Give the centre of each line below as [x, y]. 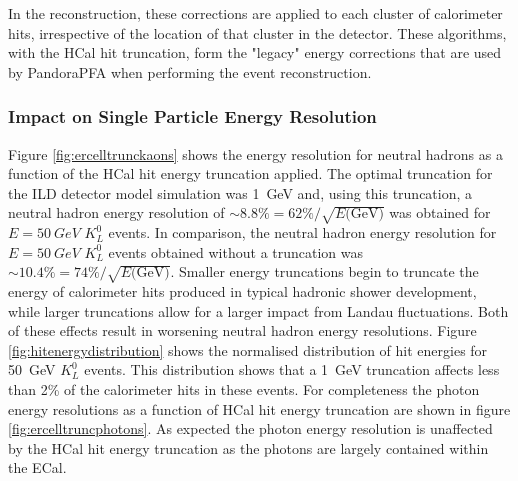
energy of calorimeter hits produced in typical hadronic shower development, [242, 291]
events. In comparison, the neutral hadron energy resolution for [302, 232]
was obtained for [440, 212]
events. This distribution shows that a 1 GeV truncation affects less [292, 369]
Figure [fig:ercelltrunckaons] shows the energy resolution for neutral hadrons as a [255, 153]
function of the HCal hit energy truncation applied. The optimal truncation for [250, 173]
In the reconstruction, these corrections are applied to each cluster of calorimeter [255, 13]
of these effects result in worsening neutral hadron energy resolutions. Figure [242, 330]
